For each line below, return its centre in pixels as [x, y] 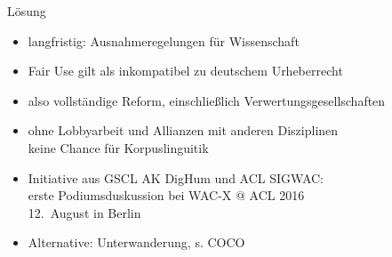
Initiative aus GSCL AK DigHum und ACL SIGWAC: [176, 177]
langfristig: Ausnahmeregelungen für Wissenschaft [164, 40]
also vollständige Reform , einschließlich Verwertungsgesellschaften [207, 100]
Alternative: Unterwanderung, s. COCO [136, 242]
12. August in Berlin [84, 212]
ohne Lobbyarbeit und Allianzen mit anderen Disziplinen [183, 130]
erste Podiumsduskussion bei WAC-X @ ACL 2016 [166, 195]
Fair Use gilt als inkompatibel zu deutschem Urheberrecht [185, 71]
